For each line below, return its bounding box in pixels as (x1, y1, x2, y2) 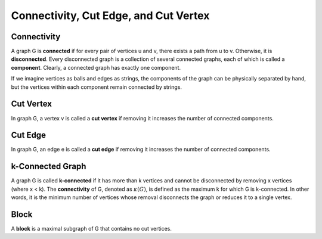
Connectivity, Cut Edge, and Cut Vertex (11, 9, 210, 22)
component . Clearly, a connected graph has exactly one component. (11, 64, 181, 71)
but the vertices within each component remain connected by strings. (11, 83, 182, 91)
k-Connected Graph (11, 162, 86, 172)
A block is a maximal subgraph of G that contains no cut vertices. (11, 225, 172, 232)
